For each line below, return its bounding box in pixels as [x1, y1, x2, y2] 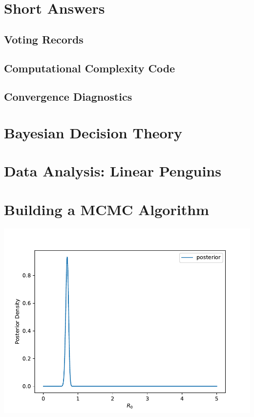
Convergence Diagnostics [4, 89, 132, 104]
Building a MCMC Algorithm [4, 199, 209, 219]
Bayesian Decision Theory [4, 122, 182, 142]
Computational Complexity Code [4, 60, 175, 75]
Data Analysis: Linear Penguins [4, 161, 221, 181]
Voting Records [4, 31, 84, 46]
